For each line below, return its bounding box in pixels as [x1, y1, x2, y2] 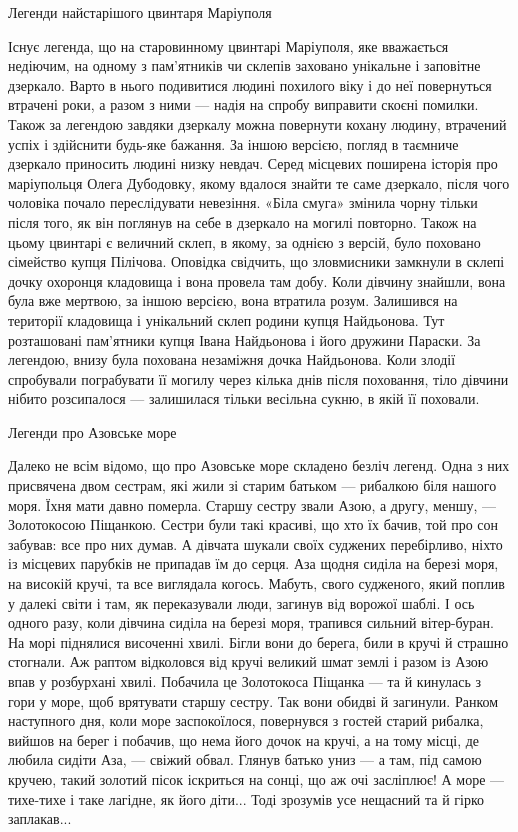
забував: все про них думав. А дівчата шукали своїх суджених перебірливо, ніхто [8, 533, 503, 554]
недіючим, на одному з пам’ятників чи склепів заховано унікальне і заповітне [8, 55, 481, 76]
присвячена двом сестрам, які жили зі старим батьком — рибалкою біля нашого [8, 475, 497, 496]
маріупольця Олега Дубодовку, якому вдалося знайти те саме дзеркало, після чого [8, 172, 510, 193]
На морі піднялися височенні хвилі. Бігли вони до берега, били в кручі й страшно [8, 631, 509, 652]
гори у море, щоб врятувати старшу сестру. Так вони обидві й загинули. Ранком [8, 690, 499, 711]
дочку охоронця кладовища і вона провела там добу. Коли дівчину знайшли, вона [8, 270, 506, 291]
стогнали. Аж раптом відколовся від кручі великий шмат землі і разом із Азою [8, 651, 489, 672]
